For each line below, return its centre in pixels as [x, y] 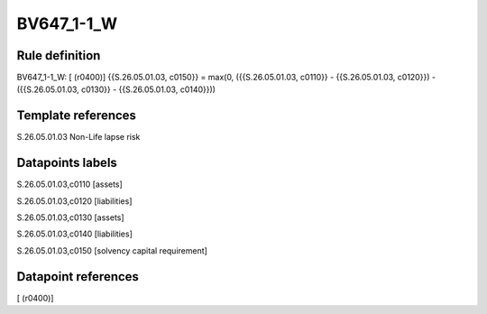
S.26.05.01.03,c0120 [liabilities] [74, 201]
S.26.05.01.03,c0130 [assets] [71, 217]
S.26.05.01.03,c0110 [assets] [70, 184]
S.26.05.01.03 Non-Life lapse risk [78, 137]
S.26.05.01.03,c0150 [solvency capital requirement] [112, 250]
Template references [77, 116]
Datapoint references [78, 277]
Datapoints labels [67, 163]
